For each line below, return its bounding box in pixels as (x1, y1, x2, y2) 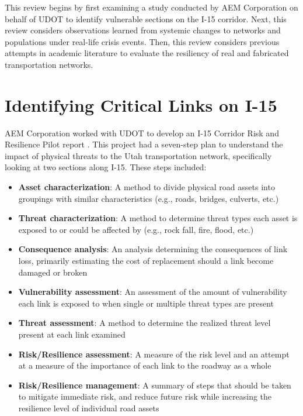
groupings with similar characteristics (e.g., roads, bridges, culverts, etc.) (18, 192, 279, 204)
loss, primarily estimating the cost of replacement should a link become (18, 255, 274, 267)
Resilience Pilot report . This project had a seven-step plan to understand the (5, 138, 283, 150)
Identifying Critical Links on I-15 (5, 92, 277, 116)
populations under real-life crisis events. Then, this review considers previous (5, 35, 280, 47)
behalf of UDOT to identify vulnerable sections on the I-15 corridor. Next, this (5, 12, 287, 25)
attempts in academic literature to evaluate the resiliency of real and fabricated (5, 47, 289, 59)
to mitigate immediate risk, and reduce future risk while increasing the (18, 390, 272, 403)
